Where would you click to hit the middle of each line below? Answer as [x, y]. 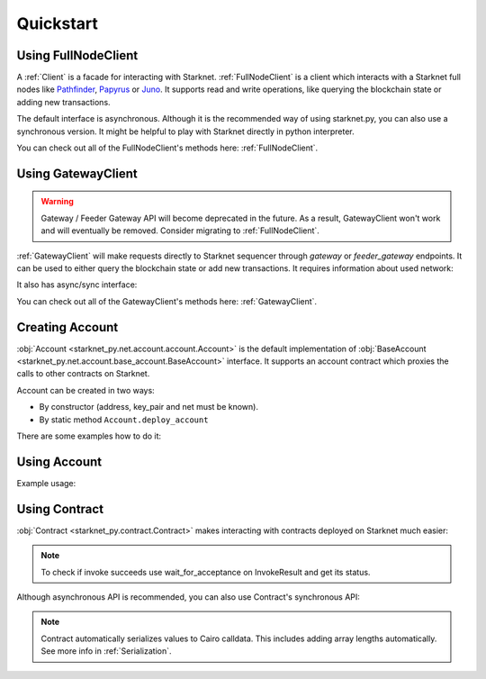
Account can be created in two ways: [85, 390]
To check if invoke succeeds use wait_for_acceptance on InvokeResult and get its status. [206, 572]
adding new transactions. [64, 102]
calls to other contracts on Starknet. [83, 374]
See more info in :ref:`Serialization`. [106, 651]
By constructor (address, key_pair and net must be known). [148, 407]
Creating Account [67, 327]
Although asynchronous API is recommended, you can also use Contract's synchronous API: [188, 597]
